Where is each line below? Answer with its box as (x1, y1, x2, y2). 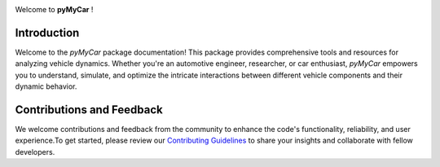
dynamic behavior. (15, 81, 77, 91)
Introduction (15, 25, 80, 40)
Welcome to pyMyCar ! (15, 5, 94, 14)
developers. (15, 147, 55, 156)
